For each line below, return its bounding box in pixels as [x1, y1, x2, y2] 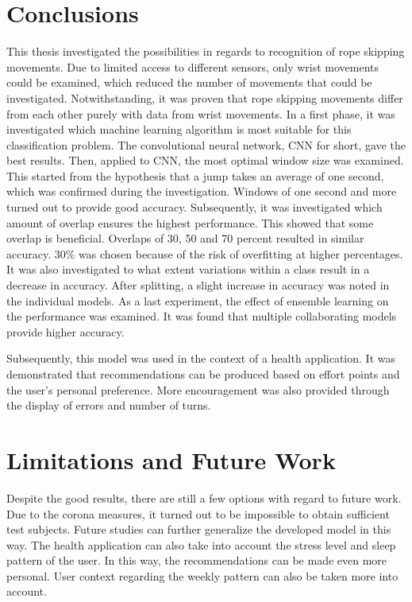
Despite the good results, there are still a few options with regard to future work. [6, 489, 402, 506]
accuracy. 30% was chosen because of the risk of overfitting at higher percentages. [6, 245, 403, 262]
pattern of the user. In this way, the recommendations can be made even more [6, 552, 387, 569]
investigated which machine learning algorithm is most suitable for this [6, 121, 352, 138]
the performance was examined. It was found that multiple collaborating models [6, 308, 397, 324]
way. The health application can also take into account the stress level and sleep [6, 536, 396, 553]
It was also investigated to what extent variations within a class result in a [6, 261, 370, 278]
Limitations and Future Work [6, 443, 336, 476]
